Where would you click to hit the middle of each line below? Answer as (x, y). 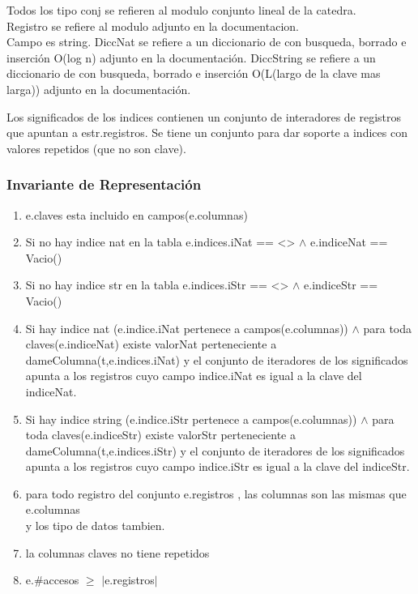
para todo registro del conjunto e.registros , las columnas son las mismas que (216, 493)
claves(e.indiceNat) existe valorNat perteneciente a (151, 344)
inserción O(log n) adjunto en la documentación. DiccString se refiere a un (191, 57)
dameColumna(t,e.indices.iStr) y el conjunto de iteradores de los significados (215, 450)
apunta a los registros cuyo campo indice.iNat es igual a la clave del (194, 376)
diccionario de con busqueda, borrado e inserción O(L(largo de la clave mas (194, 73)
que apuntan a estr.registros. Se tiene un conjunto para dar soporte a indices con (207, 132)
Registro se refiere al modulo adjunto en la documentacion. (153, 26)
